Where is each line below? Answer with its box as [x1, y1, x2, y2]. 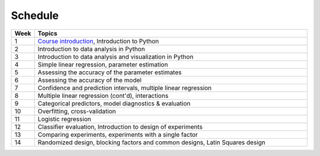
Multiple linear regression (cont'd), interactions [37, 91, 169, 100]
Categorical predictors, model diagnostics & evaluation [37, 99, 191, 107]
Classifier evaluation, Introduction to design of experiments [37, 122, 203, 130]
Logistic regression [37, 114, 91, 123]
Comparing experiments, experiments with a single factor [37, 130, 198, 139]
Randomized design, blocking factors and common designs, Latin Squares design [37, 138, 266, 147]
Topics [37, 29, 57, 37]
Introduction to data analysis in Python [37, 44, 145, 53]
